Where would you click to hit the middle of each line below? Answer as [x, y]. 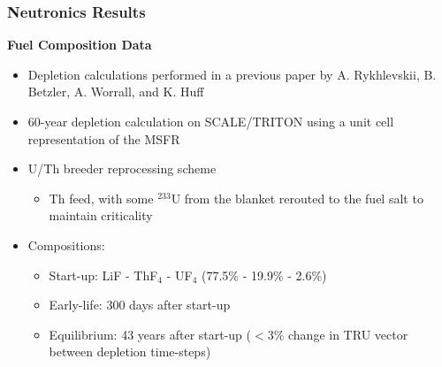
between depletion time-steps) [130, 352]
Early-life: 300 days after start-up [140, 305]
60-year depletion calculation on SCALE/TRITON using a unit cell [211, 121]
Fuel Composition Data [80, 45]
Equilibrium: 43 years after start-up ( [150, 334]
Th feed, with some [101, 198]
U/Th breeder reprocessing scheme [122, 168]
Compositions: [66, 245]
